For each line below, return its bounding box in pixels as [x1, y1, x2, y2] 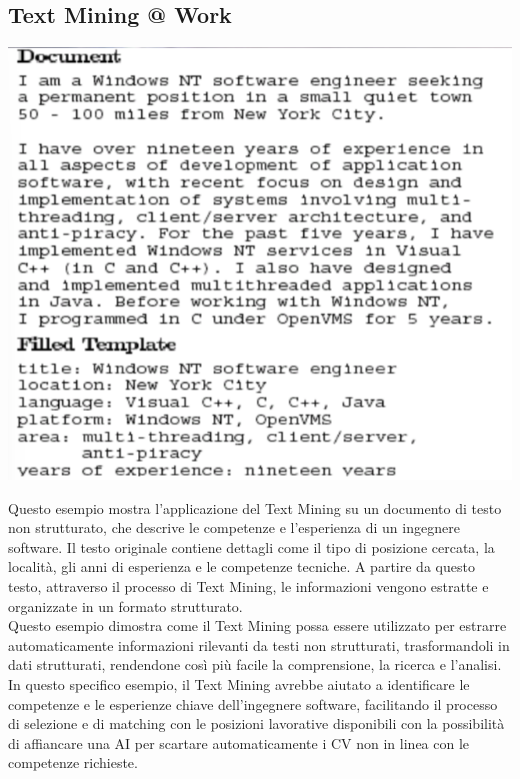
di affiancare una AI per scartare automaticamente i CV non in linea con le [8, 732, 470, 753]
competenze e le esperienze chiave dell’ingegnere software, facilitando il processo [8, 693, 498, 714]
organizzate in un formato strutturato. [8, 595, 243, 616]
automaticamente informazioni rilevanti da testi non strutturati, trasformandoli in [8, 634, 510, 655]
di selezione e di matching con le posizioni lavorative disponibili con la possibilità [8, 713, 505, 734]
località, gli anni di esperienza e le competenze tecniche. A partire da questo [8, 556, 475, 577]
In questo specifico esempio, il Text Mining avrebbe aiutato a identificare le [8, 673, 470, 694]
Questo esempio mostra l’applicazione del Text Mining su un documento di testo [8, 497, 502, 518]
